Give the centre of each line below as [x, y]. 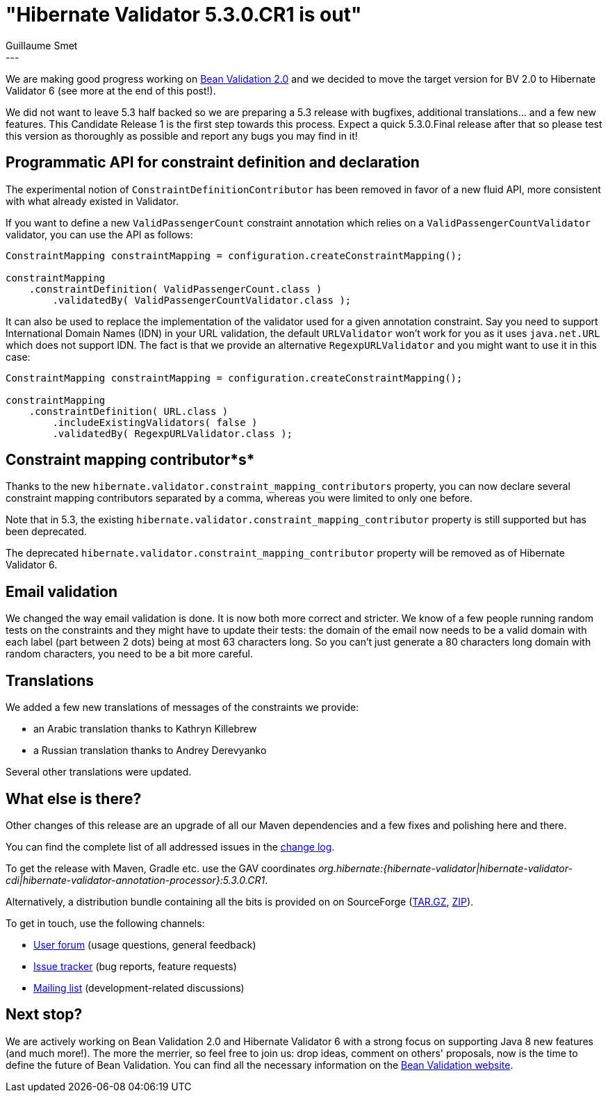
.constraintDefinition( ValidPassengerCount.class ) [175, 289]
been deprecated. [46, 532]
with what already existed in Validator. [92, 201]
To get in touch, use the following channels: [105, 923]
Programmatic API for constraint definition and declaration [213, 163]
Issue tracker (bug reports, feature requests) [135, 966]
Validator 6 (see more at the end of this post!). [111, 90]
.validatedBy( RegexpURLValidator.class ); [173, 433]
